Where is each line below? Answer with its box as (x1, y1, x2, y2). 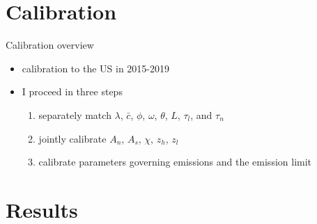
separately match (38, 107, 111, 122)
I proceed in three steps (22, 84, 123, 99)
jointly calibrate (38, 131, 107, 145)
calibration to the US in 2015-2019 (22, 61, 170, 75)
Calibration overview (6, 38, 94, 52)
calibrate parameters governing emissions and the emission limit (38, 154, 312, 169)
